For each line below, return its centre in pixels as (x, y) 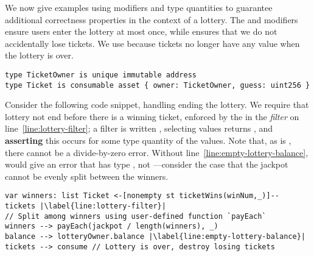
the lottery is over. (39, 55)
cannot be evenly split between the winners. (87, 176)
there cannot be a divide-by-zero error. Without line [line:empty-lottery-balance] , (157, 152)
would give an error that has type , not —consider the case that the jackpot (147, 164)
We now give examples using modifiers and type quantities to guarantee (139, 7)
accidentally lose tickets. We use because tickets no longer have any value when (152, 43)
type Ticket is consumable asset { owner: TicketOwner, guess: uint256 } (158, 85)
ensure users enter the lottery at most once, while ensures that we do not (141, 31)
